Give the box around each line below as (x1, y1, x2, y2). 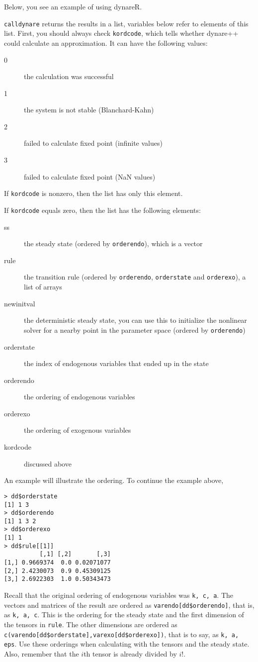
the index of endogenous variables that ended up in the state (24, 358, 209, 369)
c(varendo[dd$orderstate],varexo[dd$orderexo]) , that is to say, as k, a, (4, 629, 239, 639)
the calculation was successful (24, 71, 114, 82)
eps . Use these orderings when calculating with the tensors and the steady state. (4, 639, 250, 649)
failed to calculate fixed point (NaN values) (24, 171, 156, 182)
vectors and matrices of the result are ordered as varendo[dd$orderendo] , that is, (4, 599, 255, 610)
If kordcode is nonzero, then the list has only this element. (4, 188, 183, 198)
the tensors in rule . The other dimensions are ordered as (4, 619, 177, 630)
